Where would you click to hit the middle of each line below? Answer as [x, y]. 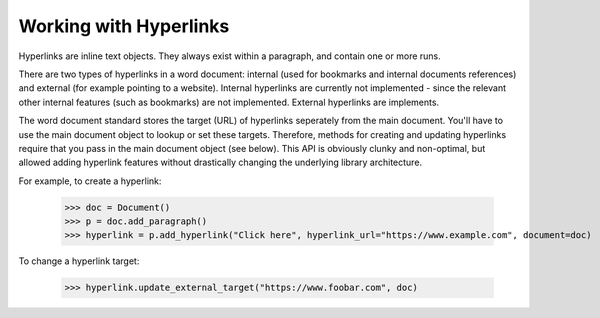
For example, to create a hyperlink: [90, 181]
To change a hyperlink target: [79, 261]
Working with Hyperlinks [124, 26]
